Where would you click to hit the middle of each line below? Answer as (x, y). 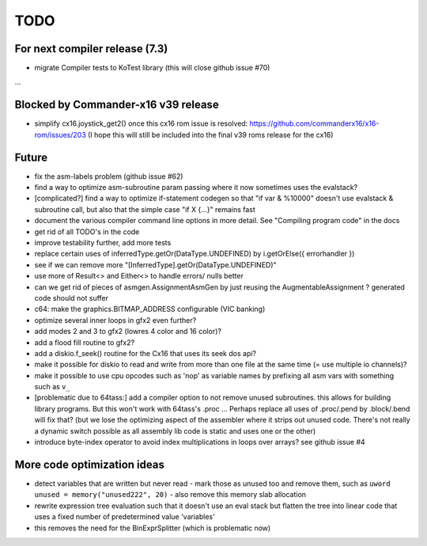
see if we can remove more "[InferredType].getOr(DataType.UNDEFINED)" (155, 264)
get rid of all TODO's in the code (87, 231)
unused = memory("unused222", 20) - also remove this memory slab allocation (170, 495)
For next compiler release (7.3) (91, 49)
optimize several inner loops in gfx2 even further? (115, 320)
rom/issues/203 (60, 135)
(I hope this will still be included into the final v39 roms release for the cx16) (210, 135)
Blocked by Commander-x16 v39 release (117, 105)
